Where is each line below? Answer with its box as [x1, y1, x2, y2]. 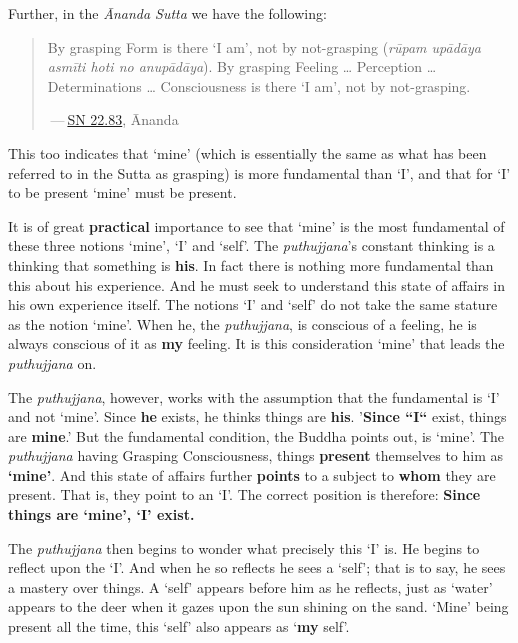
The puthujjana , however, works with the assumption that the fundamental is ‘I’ [8, 386, 500, 407]
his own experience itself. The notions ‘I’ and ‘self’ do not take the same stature [8, 294, 498, 315]
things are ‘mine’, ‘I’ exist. [8, 504, 195, 525]
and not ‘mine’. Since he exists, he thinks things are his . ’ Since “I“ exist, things [8, 406, 507, 427]
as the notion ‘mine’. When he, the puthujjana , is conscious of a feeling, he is [8, 313, 477, 334]
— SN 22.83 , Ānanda [50, 109, 179, 130]
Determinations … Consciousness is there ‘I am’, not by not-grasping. [47, 75, 471, 96]
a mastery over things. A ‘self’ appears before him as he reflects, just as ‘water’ [8, 576, 493, 597]
